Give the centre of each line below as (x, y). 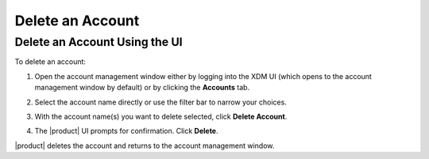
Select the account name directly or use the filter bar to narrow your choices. (161, 102)
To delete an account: (50, 62)
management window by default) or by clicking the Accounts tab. (142, 88)
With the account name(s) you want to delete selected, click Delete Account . (161, 116)
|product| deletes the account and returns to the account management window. (145, 146)
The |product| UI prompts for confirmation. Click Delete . (126, 131)
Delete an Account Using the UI (99, 42)
